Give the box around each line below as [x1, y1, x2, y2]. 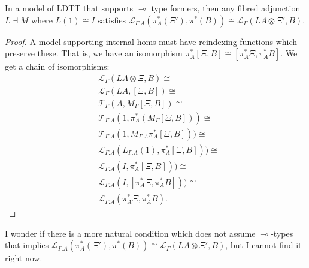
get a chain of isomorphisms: [5, 60, 110, 73]
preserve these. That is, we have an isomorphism [5, 47, 183, 59]
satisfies [98, 13, 126, 26]
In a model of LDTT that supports [5, 2, 134, 14]
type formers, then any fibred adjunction [151, 2, 301, 14]
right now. [5, 252, 43, 264]
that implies [5, 239, 49, 251]
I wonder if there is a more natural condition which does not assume [5, 227, 256, 239]
